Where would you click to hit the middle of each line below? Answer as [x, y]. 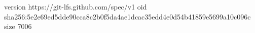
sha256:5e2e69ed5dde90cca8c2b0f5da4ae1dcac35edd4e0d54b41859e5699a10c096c [128, 16]
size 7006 [18, 26]
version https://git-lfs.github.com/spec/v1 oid [76, 6]
